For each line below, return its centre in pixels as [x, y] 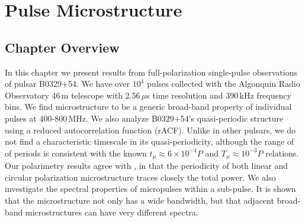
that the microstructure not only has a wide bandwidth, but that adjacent [139, 200]
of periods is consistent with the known [76, 153]
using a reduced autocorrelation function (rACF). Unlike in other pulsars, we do [150, 130]
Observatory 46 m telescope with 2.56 [73, 95]
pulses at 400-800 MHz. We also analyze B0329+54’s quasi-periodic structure [144, 118]
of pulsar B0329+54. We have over [68, 84]
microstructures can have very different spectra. [112, 212]
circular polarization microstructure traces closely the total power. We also [140, 177]
